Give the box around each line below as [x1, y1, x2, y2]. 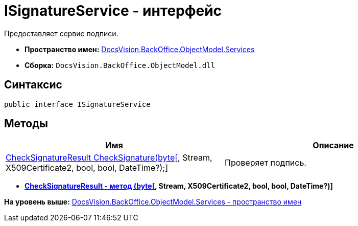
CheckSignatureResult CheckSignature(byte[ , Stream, [6, 152, 212, 163]
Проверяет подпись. [225, 157, 306, 168]
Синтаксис [4, 78, 62, 92]
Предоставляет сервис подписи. [4, 29, 118, 38]
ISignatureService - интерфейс [4, 2, 222, 19]
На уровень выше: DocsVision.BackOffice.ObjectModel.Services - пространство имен [4, 197, 302, 207]
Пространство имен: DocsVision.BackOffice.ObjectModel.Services [25, 44, 255, 54]
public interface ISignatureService [4, 100, 151, 108]
